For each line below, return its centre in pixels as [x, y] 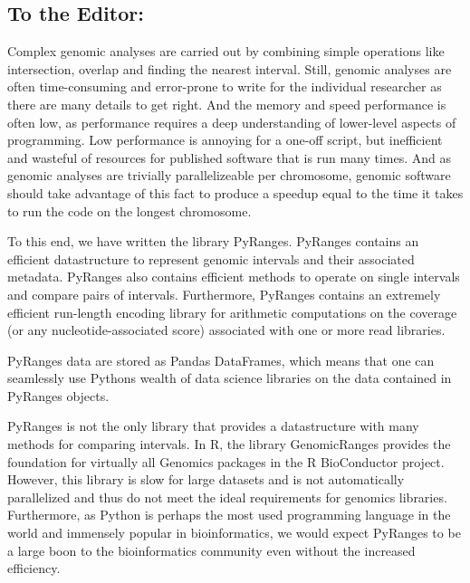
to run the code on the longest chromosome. [129, 210]
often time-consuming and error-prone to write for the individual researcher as [225, 86]
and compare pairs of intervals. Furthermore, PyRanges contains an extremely [224, 294]
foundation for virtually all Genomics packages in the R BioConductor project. [226, 461]
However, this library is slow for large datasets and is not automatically [206, 479]
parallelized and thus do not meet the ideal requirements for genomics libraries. [227, 497]
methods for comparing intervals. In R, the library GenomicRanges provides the [229, 444]
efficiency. [34, 568]
